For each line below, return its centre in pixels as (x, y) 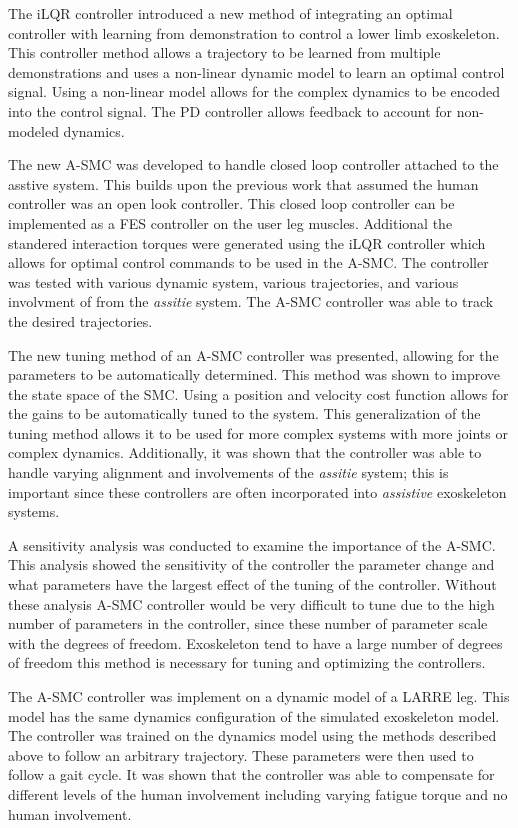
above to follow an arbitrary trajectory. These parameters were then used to (241, 754)
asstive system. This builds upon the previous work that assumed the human (243, 183)
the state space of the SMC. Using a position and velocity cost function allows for (258, 393)
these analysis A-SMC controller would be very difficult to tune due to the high (251, 603)
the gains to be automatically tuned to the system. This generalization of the (244, 413)
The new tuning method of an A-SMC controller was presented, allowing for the (253, 354)
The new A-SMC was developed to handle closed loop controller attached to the (253, 164)
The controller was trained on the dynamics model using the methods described (252, 735)
